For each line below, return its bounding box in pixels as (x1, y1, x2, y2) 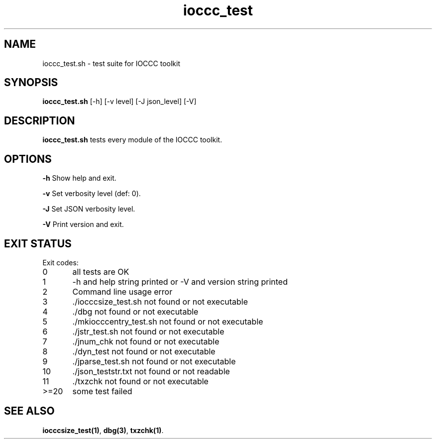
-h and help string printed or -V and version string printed (72, 276, 288, 287)
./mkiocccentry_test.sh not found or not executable (72, 316, 263, 327)
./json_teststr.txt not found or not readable (72, 366, 230, 376)
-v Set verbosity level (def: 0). (42, 189, 141, 198)
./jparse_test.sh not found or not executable (72, 356, 236, 366)
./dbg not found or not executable (72, 306, 199, 317)
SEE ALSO (4, 405, 55, 418)
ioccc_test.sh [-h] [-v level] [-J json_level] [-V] (42, 97, 197, 106)
